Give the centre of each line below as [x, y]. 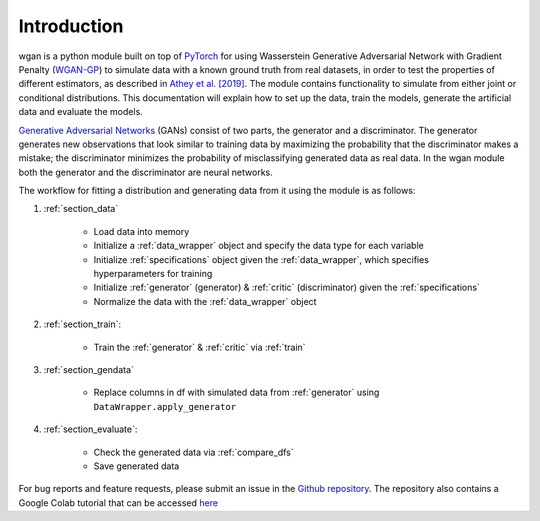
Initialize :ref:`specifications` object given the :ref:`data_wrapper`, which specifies [261, 259]
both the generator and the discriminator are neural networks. [146, 172]
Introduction [71, 26]
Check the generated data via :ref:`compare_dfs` [193, 452]
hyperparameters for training [153, 274]
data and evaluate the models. [81, 112]
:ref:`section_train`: [82, 324]
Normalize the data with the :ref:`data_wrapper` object [205, 301]
